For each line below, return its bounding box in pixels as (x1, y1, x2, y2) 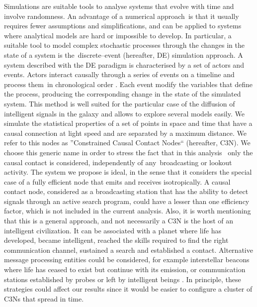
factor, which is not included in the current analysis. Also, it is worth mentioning (4, 205, 251, 216)
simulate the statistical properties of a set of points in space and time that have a (4, 118, 253, 128)
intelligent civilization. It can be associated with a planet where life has (4, 225, 221, 235)
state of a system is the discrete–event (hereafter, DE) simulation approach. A (4, 49, 243, 60)
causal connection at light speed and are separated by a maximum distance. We (4, 127, 247, 138)
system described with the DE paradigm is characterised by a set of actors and (4, 59, 244, 70)
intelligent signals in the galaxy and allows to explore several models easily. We (4, 108, 245, 118)
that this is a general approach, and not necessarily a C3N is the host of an (4, 215, 234, 226)
